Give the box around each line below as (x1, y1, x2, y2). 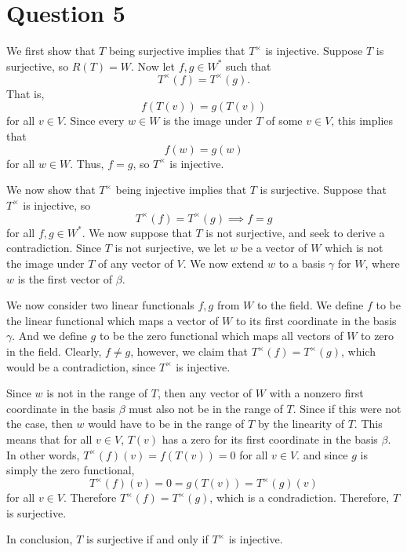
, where (365, 255, 400, 272)
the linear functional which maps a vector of (6, 312, 219, 328)
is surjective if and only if (85, 531, 209, 547)
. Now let (130, 57, 175, 74)
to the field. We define (256, 297, 364, 313)
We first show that (6, 42, 96, 59)
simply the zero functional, (6, 462, 135, 478)
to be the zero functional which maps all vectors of (99, 327, 343, 344)
